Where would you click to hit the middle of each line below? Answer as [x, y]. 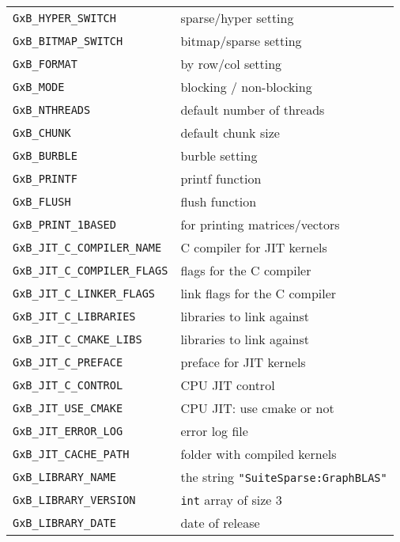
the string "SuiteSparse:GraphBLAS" [284, 477]
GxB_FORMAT [45, 64]
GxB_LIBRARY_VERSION [74, 500]
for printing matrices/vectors [260, 224]
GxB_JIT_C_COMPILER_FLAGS [91, 270]
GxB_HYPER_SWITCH [64, 18]
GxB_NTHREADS [52, 110]
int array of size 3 [231, 500]
